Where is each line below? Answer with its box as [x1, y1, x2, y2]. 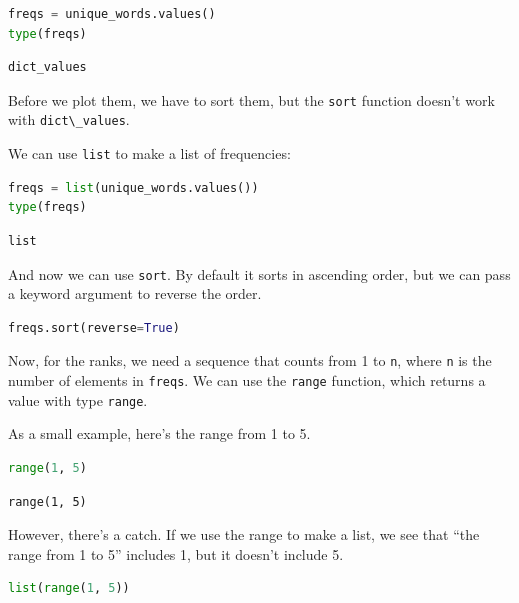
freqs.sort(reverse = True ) [8, 320, 180, 335]
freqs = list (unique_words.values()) [8, 180, 259, 195]
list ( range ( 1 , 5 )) [8, 581, 130, 596]
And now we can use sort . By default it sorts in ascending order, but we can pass [8, 263, 511, 284]
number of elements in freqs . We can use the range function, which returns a [8, 370, 486, 391]
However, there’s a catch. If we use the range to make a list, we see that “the [8, 524, 480, 545]
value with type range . [8, 389, 148, 410]
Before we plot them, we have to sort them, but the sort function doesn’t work [8, 89, 495, 110]
